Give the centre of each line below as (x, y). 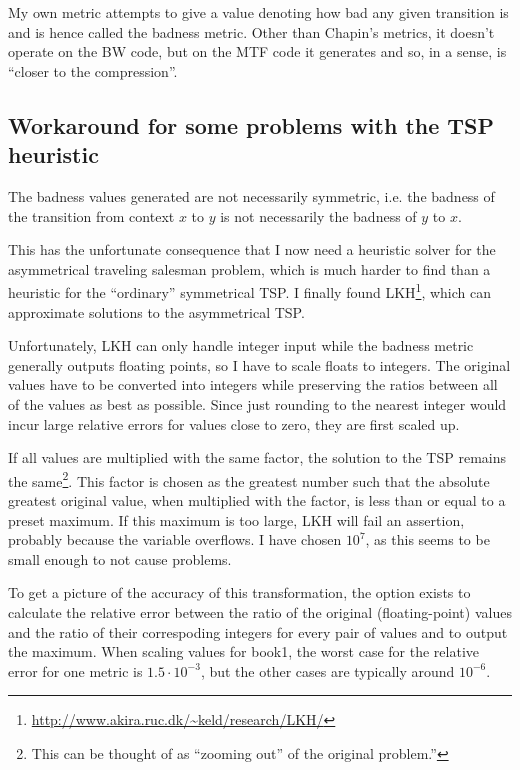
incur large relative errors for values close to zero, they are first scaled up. (234, 423)
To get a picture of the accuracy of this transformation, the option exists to (239, 592)
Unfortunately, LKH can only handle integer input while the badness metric (241, 345)
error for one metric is (75, 670)
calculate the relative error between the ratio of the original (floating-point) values (260, 611)
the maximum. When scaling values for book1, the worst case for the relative (243, 651)
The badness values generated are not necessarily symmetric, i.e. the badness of (251, 195)
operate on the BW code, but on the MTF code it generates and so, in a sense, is (257, 51)
